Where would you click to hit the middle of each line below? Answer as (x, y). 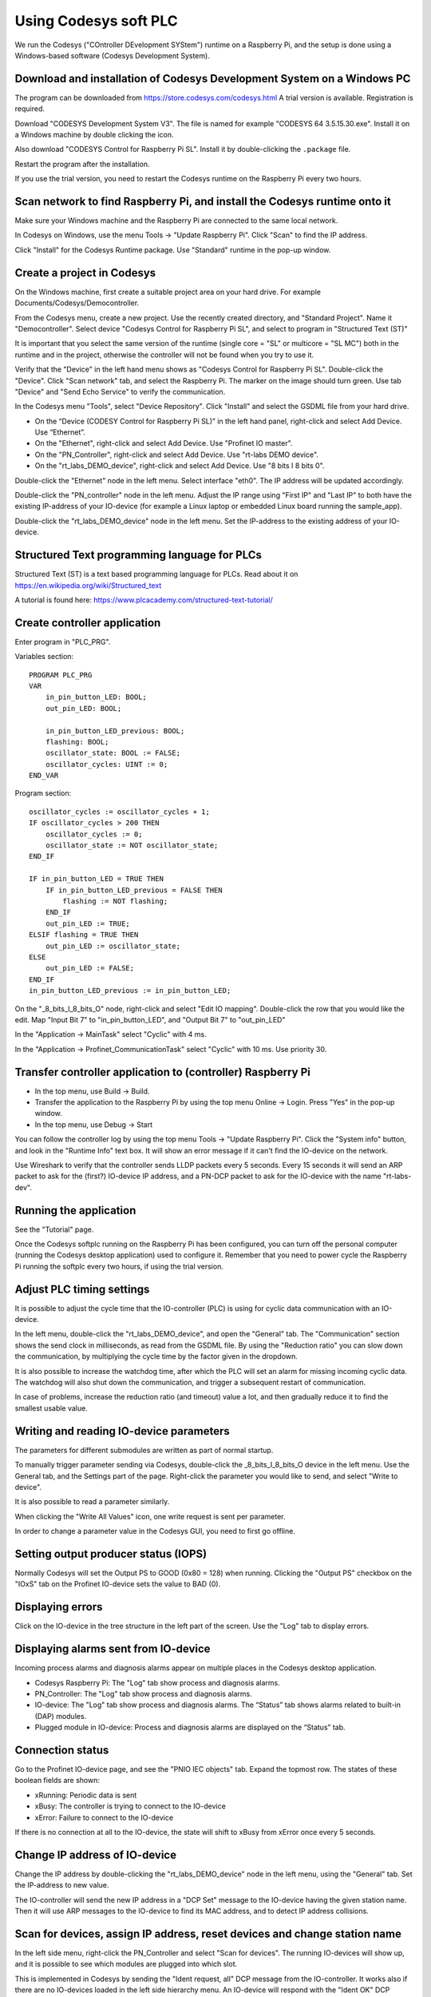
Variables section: (44, 657)
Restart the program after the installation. (82, 164)
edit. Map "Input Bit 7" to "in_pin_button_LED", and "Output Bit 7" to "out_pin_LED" (150, 1019)
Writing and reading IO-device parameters (123, 1431)
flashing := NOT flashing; (115, 901)
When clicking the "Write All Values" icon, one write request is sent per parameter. (150, 1516)
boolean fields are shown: (57, 1781)
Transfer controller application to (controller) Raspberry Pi (163, 1072)
